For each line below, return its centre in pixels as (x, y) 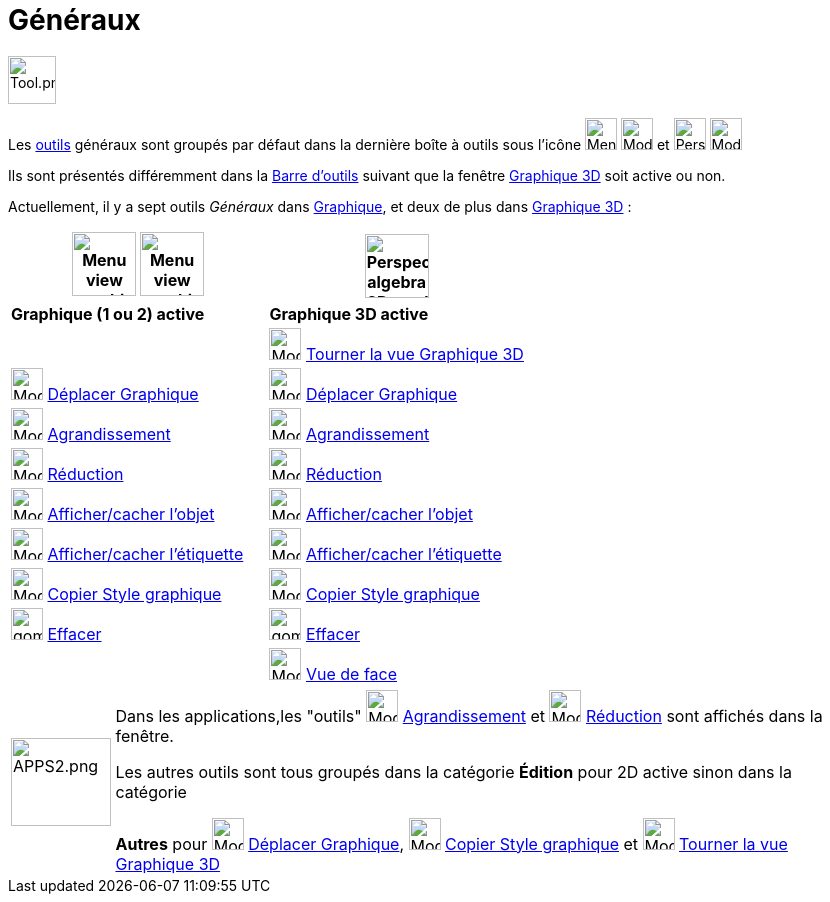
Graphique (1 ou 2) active (108, 313)
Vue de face (351, 673)
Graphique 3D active (349, 313)
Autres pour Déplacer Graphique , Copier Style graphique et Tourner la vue (451, 843)
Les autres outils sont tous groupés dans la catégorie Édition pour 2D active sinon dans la (453, 771)
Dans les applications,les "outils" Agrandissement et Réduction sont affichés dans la (469, 715)
